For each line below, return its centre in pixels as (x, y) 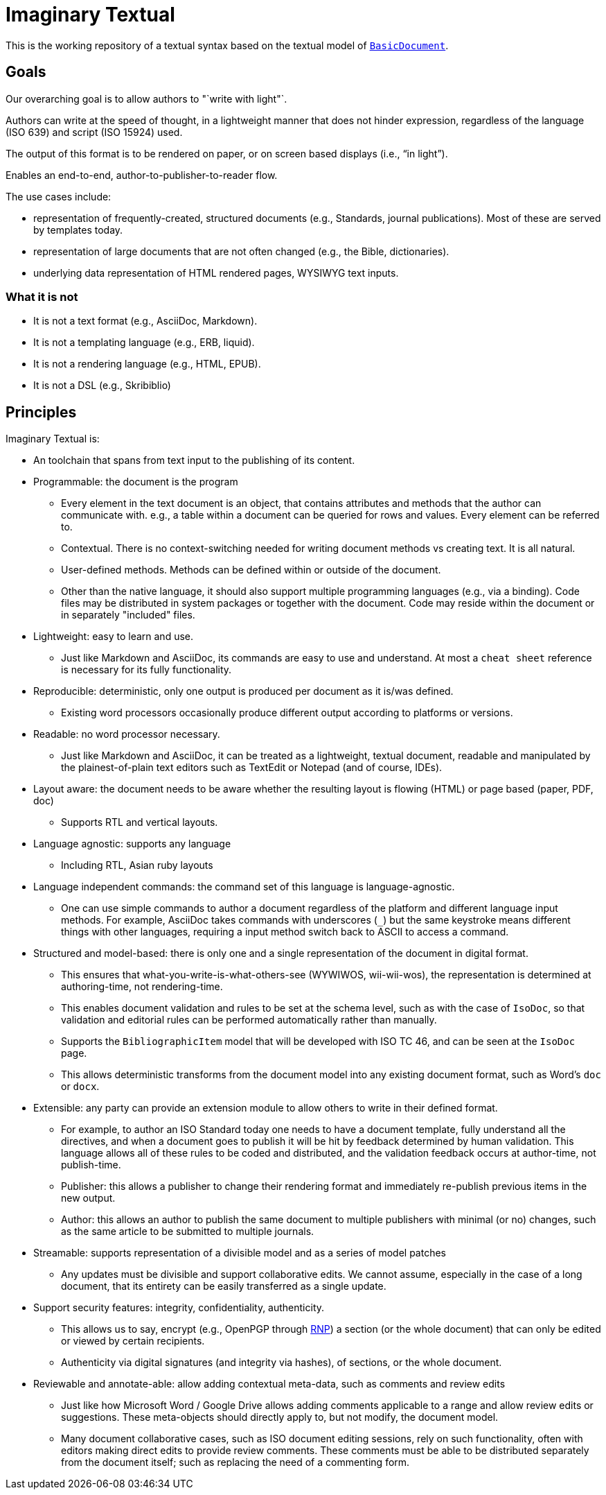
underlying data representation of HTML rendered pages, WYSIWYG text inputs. (216, 273)
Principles (41, 412)
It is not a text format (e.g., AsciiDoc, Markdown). (145, 321)
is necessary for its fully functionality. (146, 670)
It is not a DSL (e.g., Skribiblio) (102, 386)
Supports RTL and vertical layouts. (140, 822)
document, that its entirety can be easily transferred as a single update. (224, 1286)
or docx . (80, 1087)
